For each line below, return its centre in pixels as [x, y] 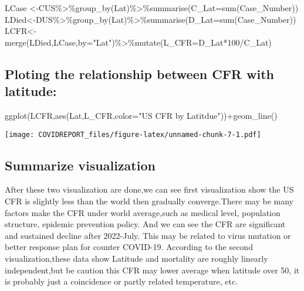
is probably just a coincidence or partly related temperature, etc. [121, 281]
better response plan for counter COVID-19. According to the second [129, 247]
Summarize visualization [80, 165]
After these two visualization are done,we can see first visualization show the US [149, 189]
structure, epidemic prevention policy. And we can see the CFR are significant [145, 224]
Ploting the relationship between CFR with [139, 73]
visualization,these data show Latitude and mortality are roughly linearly [136, 258]
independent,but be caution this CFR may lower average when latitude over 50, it [152, 270]
